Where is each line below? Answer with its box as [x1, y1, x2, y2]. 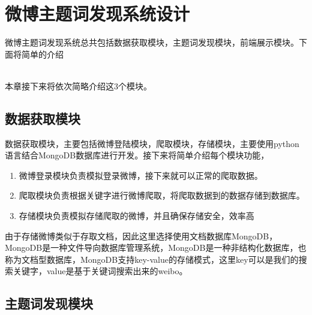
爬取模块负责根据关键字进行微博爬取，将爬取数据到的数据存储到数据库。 [19, 189, 305, 202]
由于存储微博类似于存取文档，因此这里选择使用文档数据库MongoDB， [5, 229, 278, 242]
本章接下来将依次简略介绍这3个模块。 [5, 79, 152, 92]
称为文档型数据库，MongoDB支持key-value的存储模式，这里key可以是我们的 [5, 253, 299, 265]
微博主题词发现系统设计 [5, 1, 190, 26]
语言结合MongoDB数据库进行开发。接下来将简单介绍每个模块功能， [5, 149, 269, 161]
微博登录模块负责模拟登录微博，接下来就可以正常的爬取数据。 [19, 169, 263, 181]
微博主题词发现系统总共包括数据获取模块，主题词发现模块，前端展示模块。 [5, 36, 299, 49]
